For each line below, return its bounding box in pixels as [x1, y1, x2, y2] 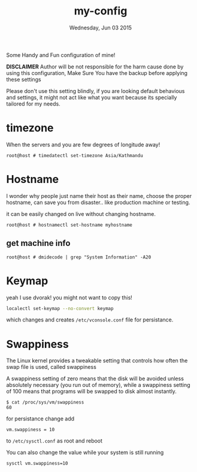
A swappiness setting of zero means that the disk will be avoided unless [6, 375, 184, 382]
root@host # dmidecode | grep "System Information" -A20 [6, 254, 151, 260]
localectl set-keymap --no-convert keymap [6, 305, 114, 311]
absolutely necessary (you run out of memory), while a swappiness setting [6, 381, 190, 389]
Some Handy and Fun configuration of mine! [6, 51, 116, 58]
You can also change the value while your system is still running [6, 449, 164, 456]
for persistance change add [6, 415, 75, 422]
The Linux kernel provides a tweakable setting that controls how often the [6, 357, 188, 364]
